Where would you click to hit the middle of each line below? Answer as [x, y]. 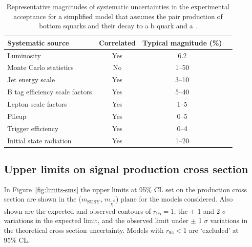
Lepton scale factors [37, 104]
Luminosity [24, 55]
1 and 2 [209, 211]
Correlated [117, 42]
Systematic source [38, 42]
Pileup [17, 116]
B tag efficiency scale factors [50, 92]
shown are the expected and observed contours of [77, 211]
